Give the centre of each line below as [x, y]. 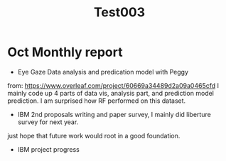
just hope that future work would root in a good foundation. [94, 135]
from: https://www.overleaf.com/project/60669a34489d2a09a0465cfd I [113, 85]
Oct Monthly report [65, 52]
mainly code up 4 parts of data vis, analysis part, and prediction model [111, 93]
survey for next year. [48, 122]
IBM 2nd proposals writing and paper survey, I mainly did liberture [114, 114]
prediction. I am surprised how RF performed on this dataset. [97, 101]
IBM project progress [48, 149]
